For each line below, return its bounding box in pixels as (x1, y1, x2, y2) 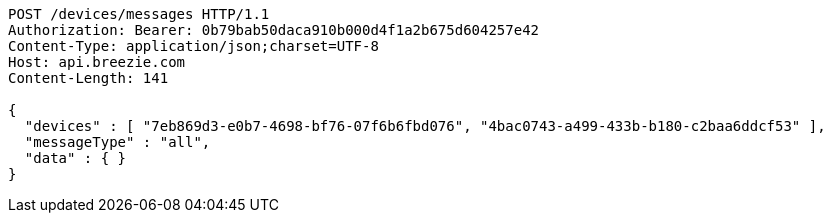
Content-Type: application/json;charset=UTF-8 (8, 38, 379, 54)
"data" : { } (24, 150, 127, 166)
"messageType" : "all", (24, 134, 211, 150)
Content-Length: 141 (8, 70, 169, 86)
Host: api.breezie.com (8, 54, 186, 70)
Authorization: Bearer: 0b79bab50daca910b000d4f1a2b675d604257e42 (8, 22, 540, 38)
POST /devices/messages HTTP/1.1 (8, 6, 270, 22)
